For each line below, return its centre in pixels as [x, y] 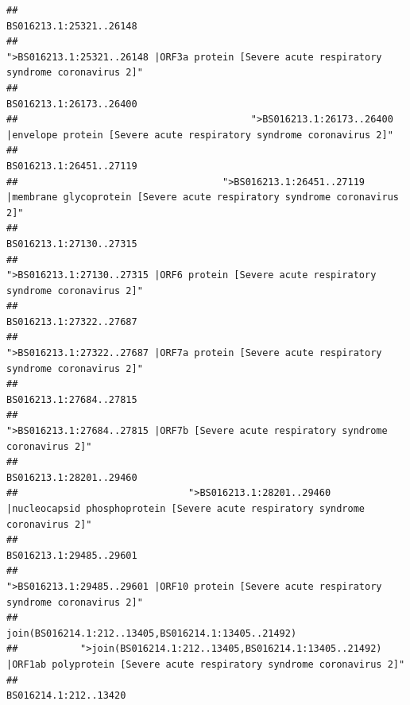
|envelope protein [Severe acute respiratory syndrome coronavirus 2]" [200, 135]
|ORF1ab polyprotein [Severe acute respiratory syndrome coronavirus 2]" [206, 664]
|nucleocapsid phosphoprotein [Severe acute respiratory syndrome [186, 509]
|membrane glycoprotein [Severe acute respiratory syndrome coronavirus [203, 198]
